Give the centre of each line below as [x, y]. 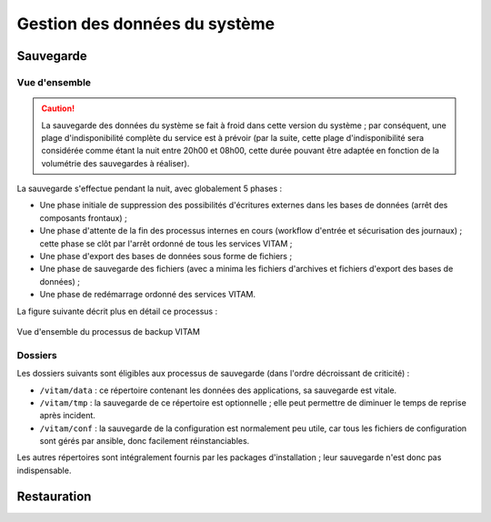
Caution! [58, 108]
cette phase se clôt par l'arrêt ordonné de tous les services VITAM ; [166, 243]
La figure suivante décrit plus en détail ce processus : [117, 311]
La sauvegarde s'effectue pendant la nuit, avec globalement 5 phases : [150, 189]
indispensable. [44, 470]
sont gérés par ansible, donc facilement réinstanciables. [145, 441]
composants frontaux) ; [83, 217]
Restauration [54, 496]
